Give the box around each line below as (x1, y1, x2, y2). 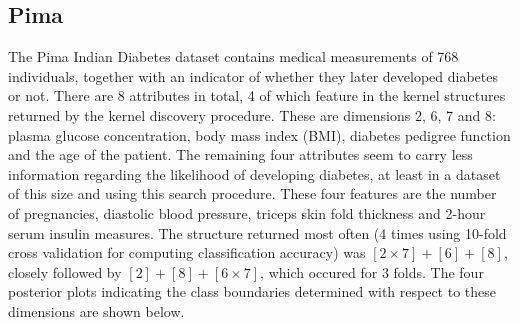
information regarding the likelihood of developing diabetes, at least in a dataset (8, 163, 501, 184)
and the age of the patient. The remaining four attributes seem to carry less (8, 144, 473, 165)
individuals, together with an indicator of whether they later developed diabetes (8, 65, 498, 86)
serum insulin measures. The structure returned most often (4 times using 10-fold (8, 222, 507, 243)
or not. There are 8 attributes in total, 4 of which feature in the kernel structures (8, 85, 506, 106)
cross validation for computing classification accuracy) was (8, 242, 366, 263)
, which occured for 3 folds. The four (260, 261, 484, 282)
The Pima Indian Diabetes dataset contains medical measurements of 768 (8, 46, 459, 67)
